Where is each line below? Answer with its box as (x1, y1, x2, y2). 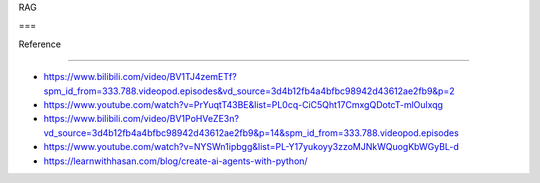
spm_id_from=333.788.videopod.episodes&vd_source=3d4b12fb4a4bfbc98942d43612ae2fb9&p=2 (43, 85, 455, 97)
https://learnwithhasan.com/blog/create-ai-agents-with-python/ (43, 155, 309, 167)
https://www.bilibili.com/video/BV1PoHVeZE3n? (43, 113, 240, 125)
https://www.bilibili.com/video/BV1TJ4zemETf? (43, 71, 237, 83)
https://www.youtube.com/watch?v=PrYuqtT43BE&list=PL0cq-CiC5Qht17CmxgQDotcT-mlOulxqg (43, 98, 444, 110)
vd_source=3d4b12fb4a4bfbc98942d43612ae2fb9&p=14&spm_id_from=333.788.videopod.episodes (43, 126, 459, 139)
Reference (18, 38, 62, 50)
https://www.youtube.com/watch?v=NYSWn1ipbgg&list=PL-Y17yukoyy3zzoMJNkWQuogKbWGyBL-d (43, 141, 460, 153)
